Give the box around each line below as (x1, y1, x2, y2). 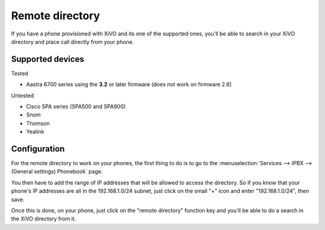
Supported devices (11, 54, 84, 64)
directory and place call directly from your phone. (11, 38, 134, 45)
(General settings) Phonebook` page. (11, 168, 103, 175)
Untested (11, 92, 34, 99)
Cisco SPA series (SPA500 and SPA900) (26, 103, 126, 110)
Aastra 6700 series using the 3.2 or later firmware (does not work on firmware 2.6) (26, 81, 232, 88)
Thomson (26, 120, 51, 127)
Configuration (11, 144, 65, 154)
